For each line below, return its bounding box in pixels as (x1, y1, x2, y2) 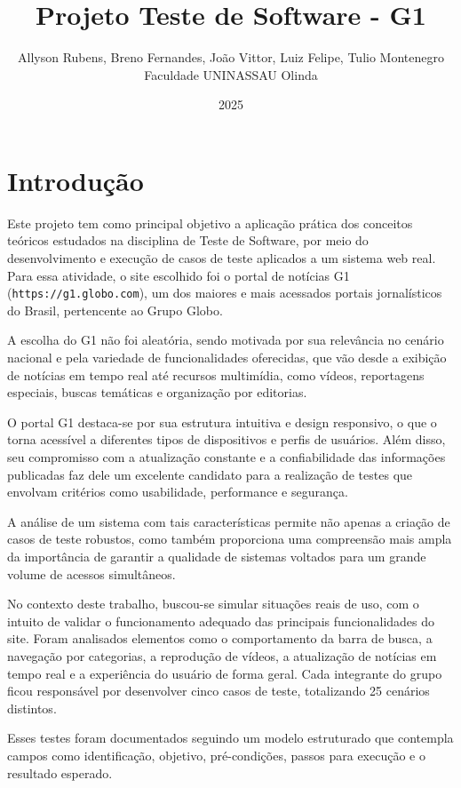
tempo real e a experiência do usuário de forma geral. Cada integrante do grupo (7, 664, 442, 682)
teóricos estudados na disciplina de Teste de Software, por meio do (7, 231, 369, 250)
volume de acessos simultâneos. (7, 564, 176, 583)
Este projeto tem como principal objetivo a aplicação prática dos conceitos (7, 213, 413, 232)
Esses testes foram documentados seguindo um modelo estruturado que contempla (7, 728, 454, 747)
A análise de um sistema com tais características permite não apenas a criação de (7, 512, 450, 530)
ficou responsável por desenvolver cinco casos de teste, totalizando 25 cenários (7, 681, 430, 700)
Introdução (7, 162, 144, 198)
